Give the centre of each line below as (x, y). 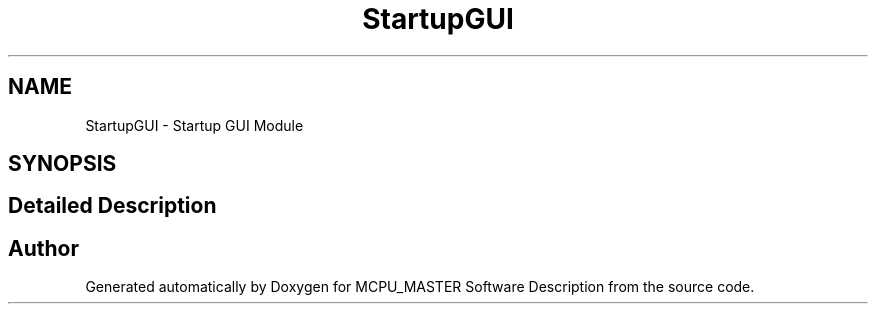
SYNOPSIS (62, 164)
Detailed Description (112, 206)
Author (43, 248)
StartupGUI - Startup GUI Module (194, 125)
